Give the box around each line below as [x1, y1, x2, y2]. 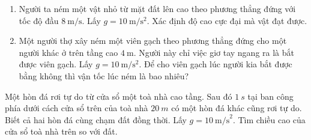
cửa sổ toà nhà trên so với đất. [5, 125, 118, 138]
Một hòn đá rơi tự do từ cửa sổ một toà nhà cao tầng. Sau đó [5, 90, 232, 102]
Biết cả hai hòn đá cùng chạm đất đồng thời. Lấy [5, 113, 187, 126]
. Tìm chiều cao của [232, 113, 306, 126]
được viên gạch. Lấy [19, 58, 93, 70]
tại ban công [247, 90, 294, 102]
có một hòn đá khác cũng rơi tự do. [171, 102, 302, 114]
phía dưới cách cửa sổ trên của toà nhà [5, 102, 148, 114]
